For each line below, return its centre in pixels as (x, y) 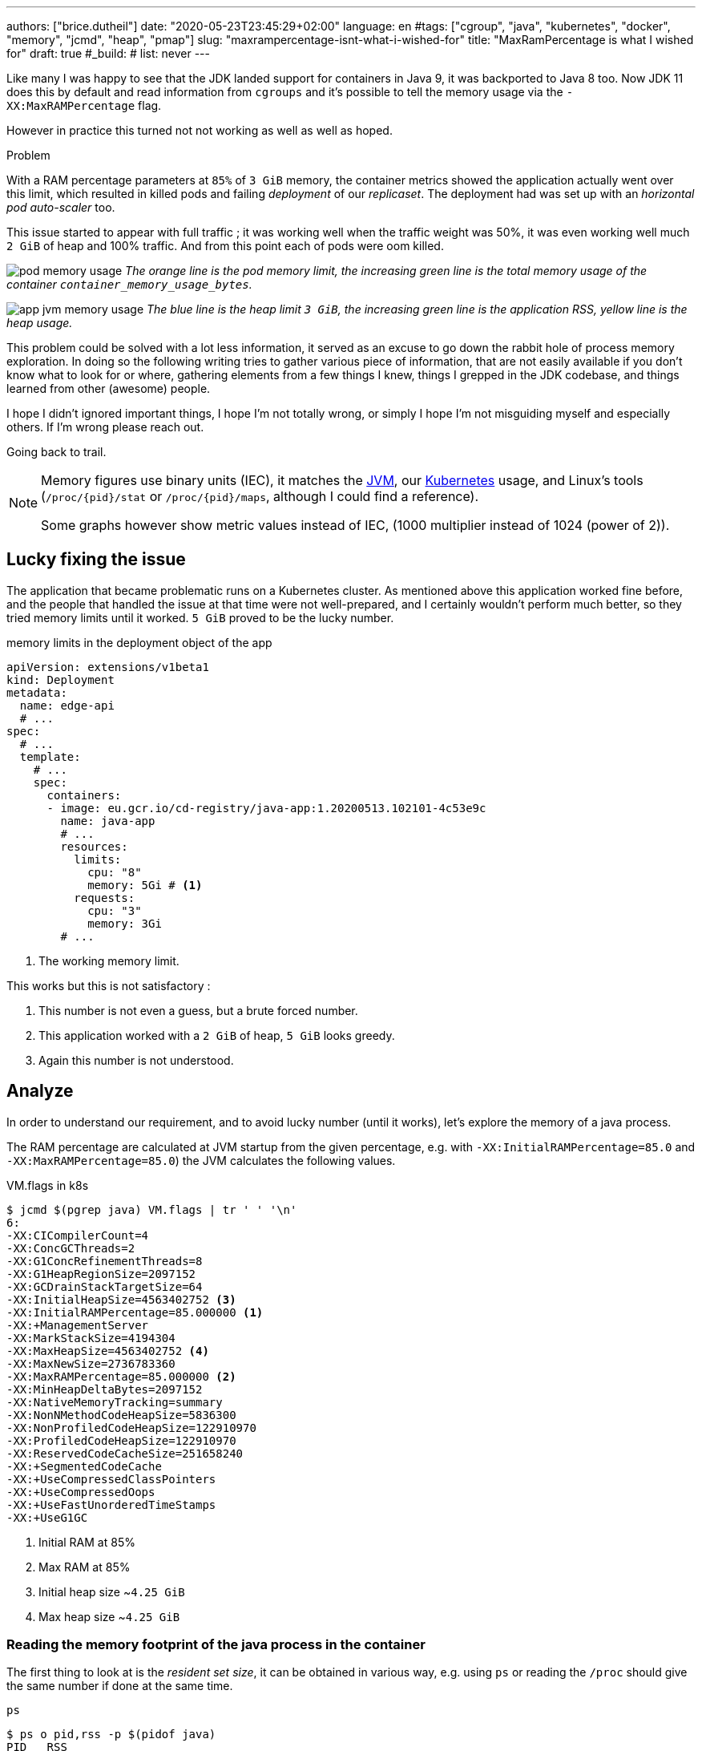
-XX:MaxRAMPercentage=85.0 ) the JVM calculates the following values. (201, 1160)
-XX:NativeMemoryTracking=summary (115, 1402)
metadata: (37, 692)
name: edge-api (67, 705)
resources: (94, 846)
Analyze (40, 1091)
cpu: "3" (115, 910)
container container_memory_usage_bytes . (129, 284)
